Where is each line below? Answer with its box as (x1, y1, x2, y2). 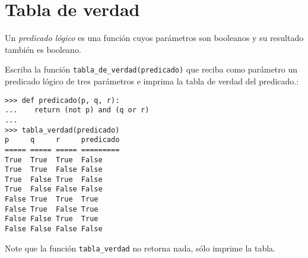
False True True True (5, 195, 99, 204)
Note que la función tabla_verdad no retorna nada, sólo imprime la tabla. (5, 241, 275, 254)
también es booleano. (5, 43, 81, 55)
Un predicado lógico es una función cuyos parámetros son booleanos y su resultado (5, 32, 304, 44)
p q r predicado (5, 136, 120, 144)
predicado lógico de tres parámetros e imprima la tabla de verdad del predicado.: (5, 74, 299, 87)
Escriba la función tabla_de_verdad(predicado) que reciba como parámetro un (5, 63, 298, 75)
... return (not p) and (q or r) (5, 106, 150, 115)
